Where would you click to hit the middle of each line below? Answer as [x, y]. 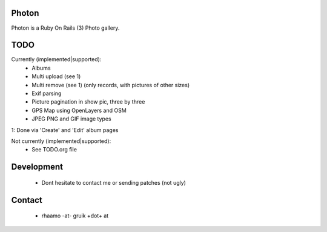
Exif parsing [47, 93]
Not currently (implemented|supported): [61, 141]
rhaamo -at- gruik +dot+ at [75, 216]
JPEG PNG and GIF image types [71, 119]
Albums [41, 68]
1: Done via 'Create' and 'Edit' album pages [65, 130]
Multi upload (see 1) [56, 76]
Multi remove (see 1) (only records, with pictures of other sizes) [111, 85]
